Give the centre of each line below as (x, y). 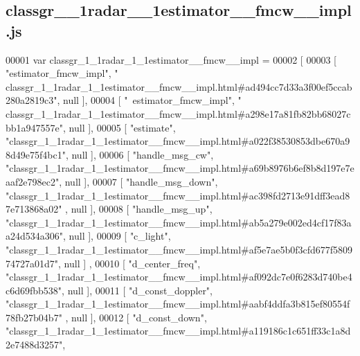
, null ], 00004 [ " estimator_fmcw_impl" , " (149, 100)
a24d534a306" (35, 236)
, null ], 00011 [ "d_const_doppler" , (137, 290)
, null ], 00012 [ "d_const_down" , (136, 317)
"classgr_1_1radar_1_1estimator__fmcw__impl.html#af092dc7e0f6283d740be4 (179, 277)
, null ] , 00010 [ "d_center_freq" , (129, 263)
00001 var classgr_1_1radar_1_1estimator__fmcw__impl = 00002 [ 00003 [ (171, 59)
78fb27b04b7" (34, 317)
